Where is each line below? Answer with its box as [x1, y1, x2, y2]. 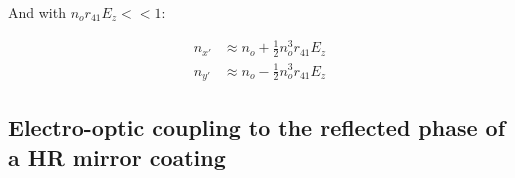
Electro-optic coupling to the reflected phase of [8, 112, 506, 143]
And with [8, 2, 66, 22]
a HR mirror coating [8, 141, 226, 172]
